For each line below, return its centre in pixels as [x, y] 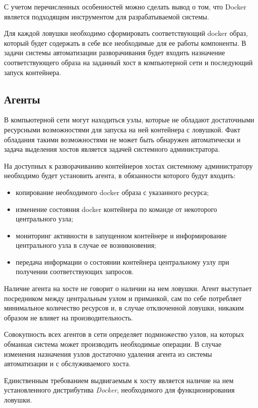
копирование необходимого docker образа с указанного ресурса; [112, 192]
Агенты [22, 99]
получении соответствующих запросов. [75, 271]
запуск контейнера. [33, 72]
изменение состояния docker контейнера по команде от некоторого [116, 209]
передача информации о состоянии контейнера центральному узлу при [122, 261]
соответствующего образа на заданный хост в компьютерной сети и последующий [129, 62]
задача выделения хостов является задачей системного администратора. [112, 149]
